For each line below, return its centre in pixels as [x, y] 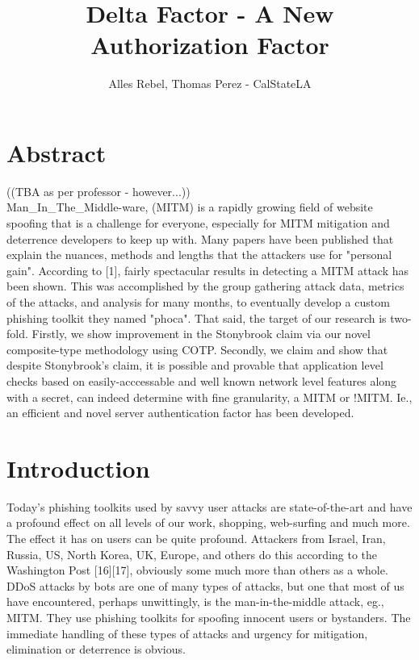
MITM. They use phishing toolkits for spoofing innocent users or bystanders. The [209, 618]
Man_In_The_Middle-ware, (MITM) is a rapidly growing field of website [190, 207]
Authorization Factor [210, 45]
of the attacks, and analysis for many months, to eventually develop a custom [198, 302]
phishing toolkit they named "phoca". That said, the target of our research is [197, 317]
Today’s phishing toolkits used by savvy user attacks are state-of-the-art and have [209, 506]
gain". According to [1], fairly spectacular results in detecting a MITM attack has [208, 270]
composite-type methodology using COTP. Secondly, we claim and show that [197, 349]
